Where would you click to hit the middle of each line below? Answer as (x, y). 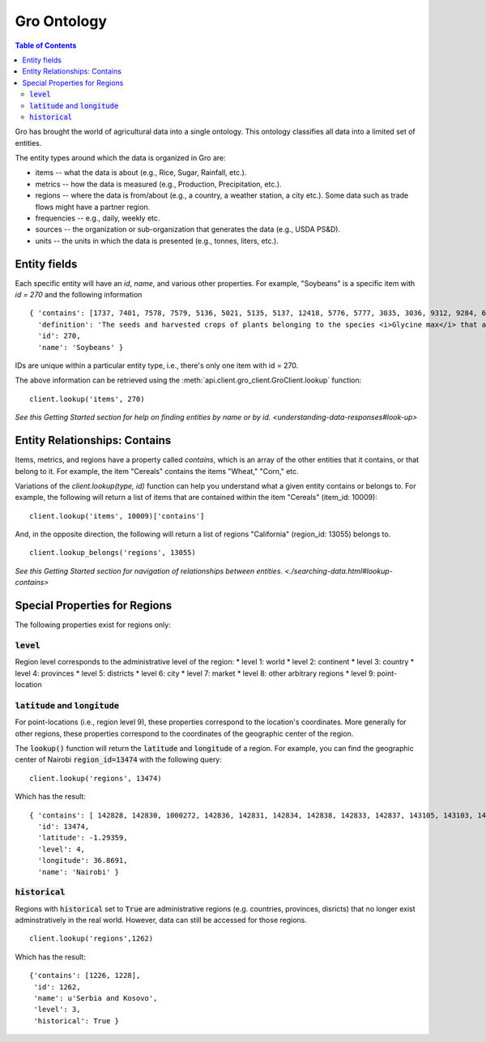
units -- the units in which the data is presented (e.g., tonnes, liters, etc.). (157, 241)
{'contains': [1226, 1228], (85, 976)
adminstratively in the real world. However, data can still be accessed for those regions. (161, 920)
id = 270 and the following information (79, 295)
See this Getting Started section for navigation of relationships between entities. (149, 570)
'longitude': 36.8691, (83, 861)
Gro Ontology (61, 21)
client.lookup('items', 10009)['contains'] (117, 516)
